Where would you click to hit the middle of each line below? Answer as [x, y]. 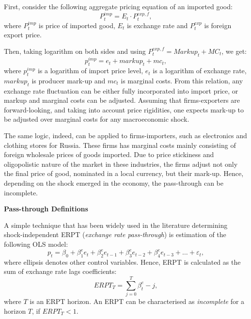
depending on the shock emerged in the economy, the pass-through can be [114, 183]
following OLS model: [36, 244]
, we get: [234, 51]
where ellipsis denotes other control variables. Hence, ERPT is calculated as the [122, 262]
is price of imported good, [77, 25]
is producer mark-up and [69, 80]
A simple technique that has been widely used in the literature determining [116, 225]
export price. [23, 35]
